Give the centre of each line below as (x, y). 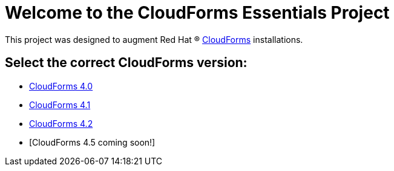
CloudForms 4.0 (61, 86)
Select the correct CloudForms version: (126, 63)
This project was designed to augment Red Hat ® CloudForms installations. (154, 39)
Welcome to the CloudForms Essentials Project (197, 13)
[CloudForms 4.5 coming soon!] (92, 142)
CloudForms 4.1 (60, 105)
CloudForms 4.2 (61, 123)
